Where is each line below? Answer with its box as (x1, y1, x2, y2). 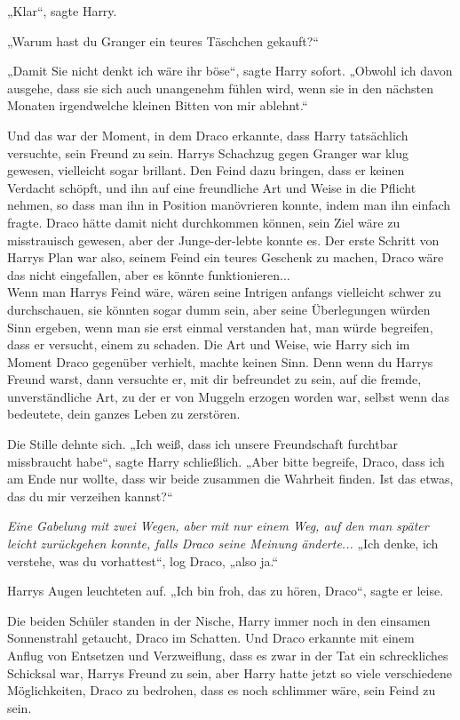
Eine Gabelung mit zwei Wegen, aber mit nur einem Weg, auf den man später (7, 516, 429, 535)
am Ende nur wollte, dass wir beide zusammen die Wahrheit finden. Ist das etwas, (7, 469, 454, 488)
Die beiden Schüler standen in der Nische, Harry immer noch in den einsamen (7, 611, 431, 629)
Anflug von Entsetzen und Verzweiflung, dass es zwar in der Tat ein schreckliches (7, 646, 448, 664)
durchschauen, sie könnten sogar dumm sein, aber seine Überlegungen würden (7, 300, 431, 318)
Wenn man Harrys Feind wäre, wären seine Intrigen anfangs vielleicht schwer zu (7, 283, 441, 301)
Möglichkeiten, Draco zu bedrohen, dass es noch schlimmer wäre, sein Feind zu (7, 681, 436, 700)
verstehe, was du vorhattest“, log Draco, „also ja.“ (7, 551, 279, 570)
